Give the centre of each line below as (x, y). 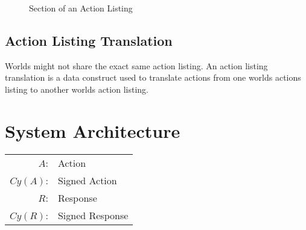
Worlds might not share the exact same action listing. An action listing (136, 65)
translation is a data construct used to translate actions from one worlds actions (153, 77)
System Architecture (93, 130)
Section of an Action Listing (81, 8)
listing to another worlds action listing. (77, 89)
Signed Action (87, 180)
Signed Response (93, 215)
